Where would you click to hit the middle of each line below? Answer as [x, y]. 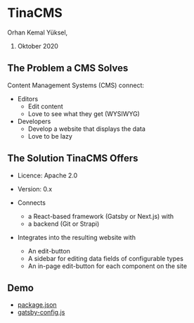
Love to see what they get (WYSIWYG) [84, 113]
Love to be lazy [50, 136]
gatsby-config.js [41, 312]
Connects [31, 203]
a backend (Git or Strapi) [64, 224]
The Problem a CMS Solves [68, 68]
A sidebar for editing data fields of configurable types [106, 258]
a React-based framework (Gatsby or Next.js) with [101, 216]
